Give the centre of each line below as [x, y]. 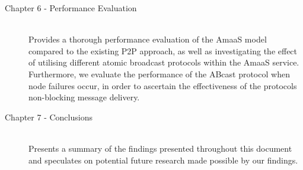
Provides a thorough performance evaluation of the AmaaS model [148, 39]
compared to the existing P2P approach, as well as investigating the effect [163, 50]
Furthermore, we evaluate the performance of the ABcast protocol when [159, 73]
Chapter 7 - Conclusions [49, 117]
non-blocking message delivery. [84, 97]
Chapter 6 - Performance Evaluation [71, 8]
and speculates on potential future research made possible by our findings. [163, 160]
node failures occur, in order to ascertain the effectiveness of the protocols [163, 85]
